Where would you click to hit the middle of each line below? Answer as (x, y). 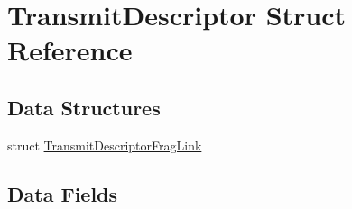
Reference (70, 50)
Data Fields (63, 193)
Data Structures (84, 107)
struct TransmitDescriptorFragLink (105, 145)
